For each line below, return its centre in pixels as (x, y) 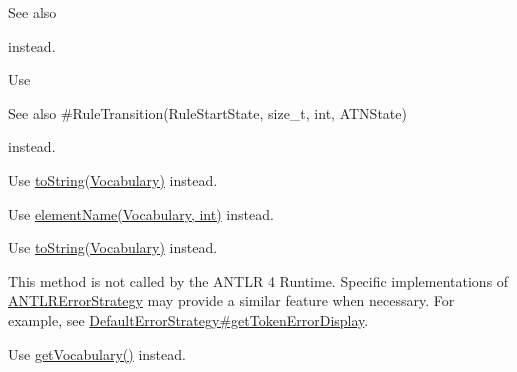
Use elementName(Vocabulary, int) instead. (141, 213)
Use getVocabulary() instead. (97, 353)
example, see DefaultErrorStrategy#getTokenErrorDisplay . (188, 319)
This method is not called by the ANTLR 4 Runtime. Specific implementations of (258, 280)
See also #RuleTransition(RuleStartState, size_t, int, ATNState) (207, 112)
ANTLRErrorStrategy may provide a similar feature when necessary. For (231, 300)
